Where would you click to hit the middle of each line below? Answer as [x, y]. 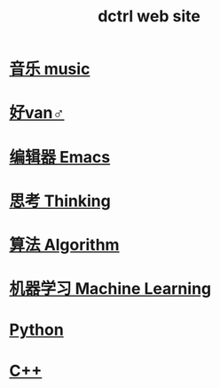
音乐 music [50, 69]
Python [36, 330]
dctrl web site [149, 16]
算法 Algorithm [64, 245]
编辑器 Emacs [60, 157]
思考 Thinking [60, 201]
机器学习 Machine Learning [110, 289]
